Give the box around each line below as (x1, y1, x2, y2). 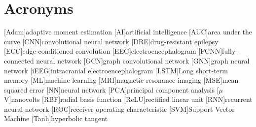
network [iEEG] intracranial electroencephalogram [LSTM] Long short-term (4, 65, 228, 75)
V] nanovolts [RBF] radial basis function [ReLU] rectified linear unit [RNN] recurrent (4, 94, 253, 104)
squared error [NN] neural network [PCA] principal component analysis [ (4, 84, 219, 95)
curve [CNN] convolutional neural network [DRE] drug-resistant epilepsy (4, 36, 219, 46)
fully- (222, 46, 238, 56)
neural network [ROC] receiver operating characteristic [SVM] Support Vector (4, 103, 235, 114)
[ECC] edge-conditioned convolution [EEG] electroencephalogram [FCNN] (4, 46, 222, 56)
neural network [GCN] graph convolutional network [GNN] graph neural (36, 55, 250, 65)
